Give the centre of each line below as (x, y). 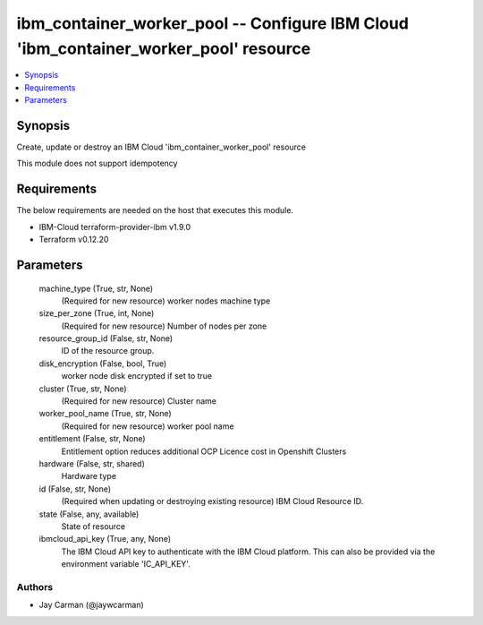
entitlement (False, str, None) (93, 439)
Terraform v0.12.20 (74, 240)
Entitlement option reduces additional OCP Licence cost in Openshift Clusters (204, 451)
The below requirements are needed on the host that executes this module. (155, 210)
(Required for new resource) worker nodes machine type (166, 301)
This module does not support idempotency (97, 163)
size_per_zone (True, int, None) (97, 313)
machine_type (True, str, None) (96, 288)
